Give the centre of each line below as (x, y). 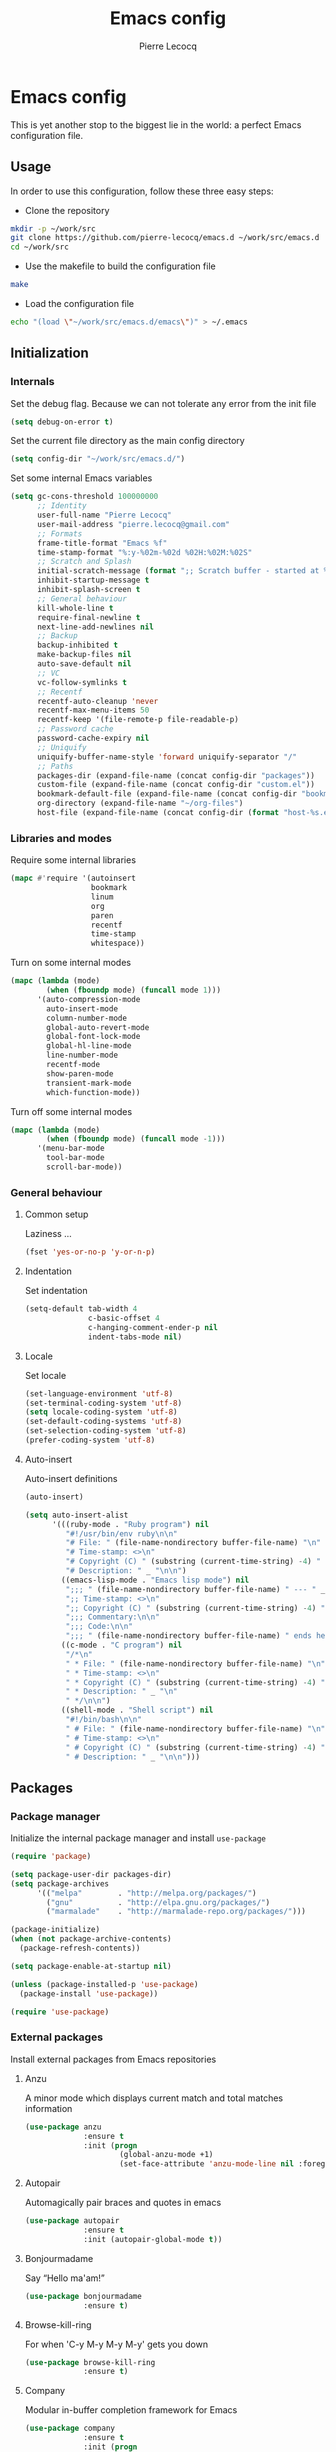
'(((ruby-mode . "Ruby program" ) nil (130, 1524)
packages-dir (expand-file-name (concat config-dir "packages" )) (175, 775)
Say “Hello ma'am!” (64, 2278)
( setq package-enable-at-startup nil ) (91, 1966)
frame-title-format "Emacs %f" (102, 543)
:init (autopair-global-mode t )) (153, 2239)
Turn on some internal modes (71, 963)
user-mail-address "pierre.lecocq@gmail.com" (133, 524)
